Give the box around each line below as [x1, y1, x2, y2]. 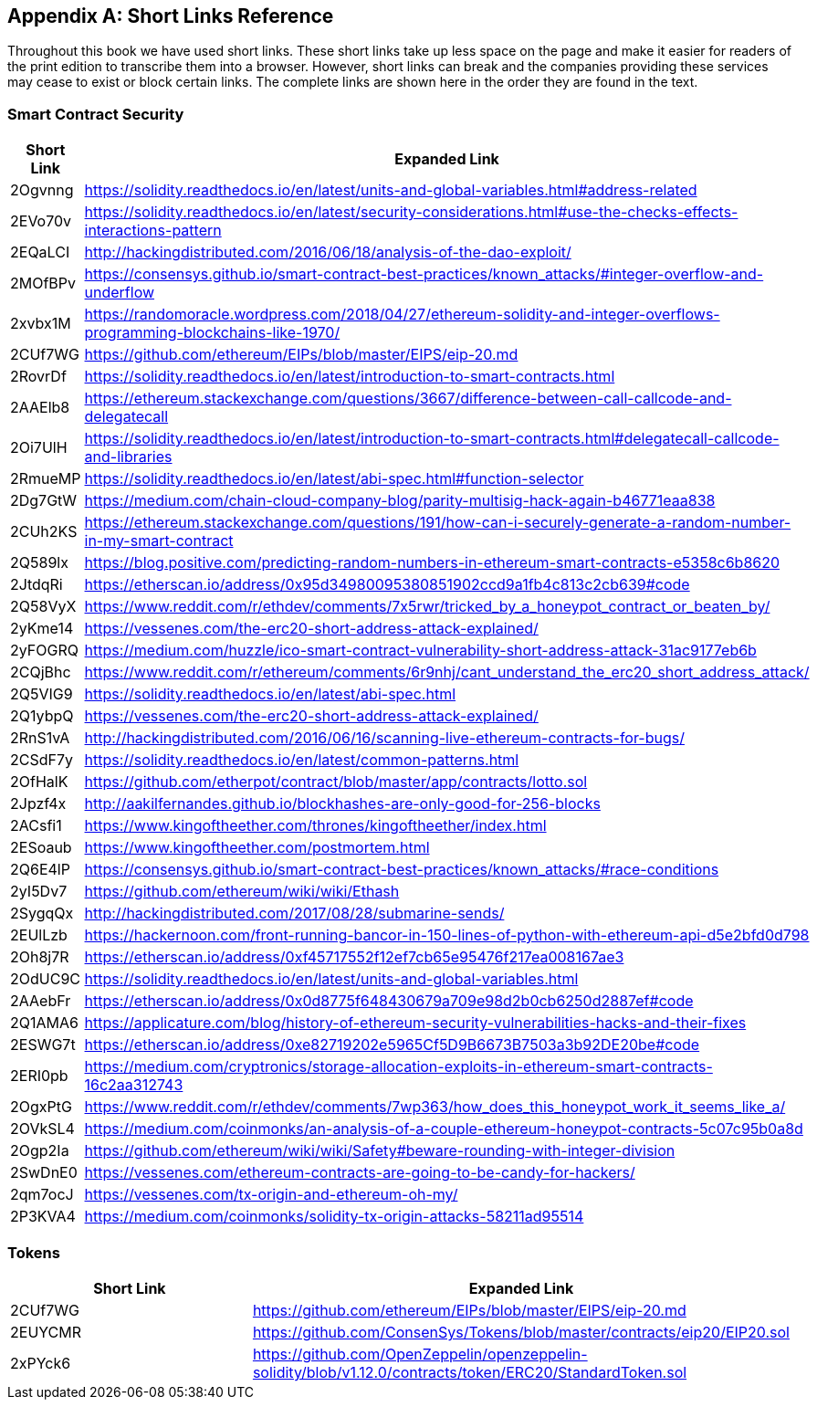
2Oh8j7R [10, 948, 69, 967]
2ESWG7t [10, 1035, 76, 1055]
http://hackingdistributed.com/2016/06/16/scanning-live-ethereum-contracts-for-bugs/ [84, 729, 685, 748]
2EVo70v [10, 212, 72, 231]
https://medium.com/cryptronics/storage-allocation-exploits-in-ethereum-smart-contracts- [84, 1057, 713, 1076]
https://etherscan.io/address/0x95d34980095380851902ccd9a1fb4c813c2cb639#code [84, 575, 690, 594]
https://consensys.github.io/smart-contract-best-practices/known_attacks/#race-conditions [84, 860, 719, 879]
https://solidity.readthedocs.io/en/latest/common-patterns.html [84, 751, 519, 770]
